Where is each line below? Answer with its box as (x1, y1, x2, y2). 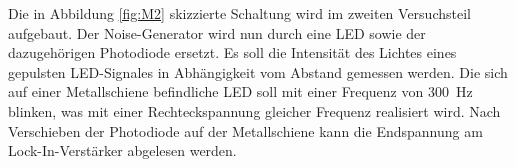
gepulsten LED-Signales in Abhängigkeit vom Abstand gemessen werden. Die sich (8, 61, 508, 82)
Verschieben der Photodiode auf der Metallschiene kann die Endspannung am (8, 120, 483, 141)
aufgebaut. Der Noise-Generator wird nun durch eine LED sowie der (8, 22, 426, 43)
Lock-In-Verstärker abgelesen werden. (8, 140, 237, 161)
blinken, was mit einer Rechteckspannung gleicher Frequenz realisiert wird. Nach (8, 100, 501, 121)
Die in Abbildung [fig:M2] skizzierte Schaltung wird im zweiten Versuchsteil (8, 3, 471, 23)
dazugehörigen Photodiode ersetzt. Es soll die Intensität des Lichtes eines (8, 42, 457, 63)
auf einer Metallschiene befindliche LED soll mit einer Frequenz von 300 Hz (8, 81, 473, 102)
